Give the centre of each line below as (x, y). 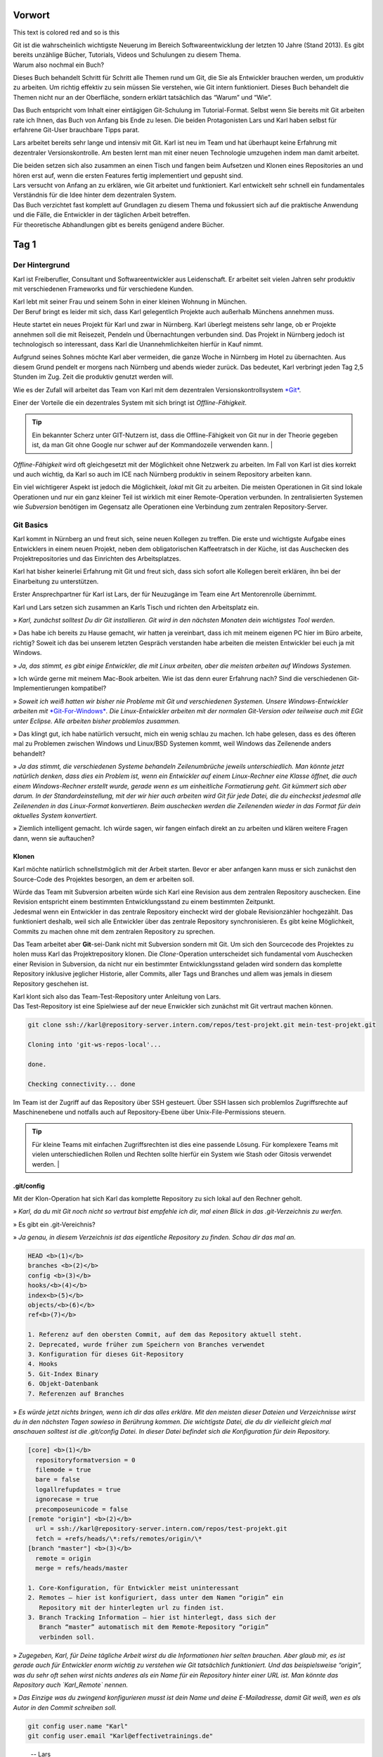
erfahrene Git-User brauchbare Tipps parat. (76, 130)
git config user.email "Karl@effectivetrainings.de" (121, 1736)
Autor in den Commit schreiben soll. (65, 1707)
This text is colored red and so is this (66, 32)
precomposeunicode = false (82, 1509)
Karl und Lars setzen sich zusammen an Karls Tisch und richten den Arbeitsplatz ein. (136, 607)
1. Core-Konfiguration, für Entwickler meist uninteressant (134, 1588)
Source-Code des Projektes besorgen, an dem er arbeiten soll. (104, 879)
